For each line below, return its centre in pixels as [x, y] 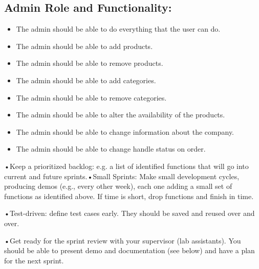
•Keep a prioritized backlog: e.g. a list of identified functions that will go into [126, 166]
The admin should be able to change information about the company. [125, 131]
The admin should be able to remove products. [90, 63]
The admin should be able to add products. [84, 46]
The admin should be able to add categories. [86, 80]
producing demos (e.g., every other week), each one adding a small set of [118, 186]
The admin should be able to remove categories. [91, 97]
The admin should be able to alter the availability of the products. [121, 115]
